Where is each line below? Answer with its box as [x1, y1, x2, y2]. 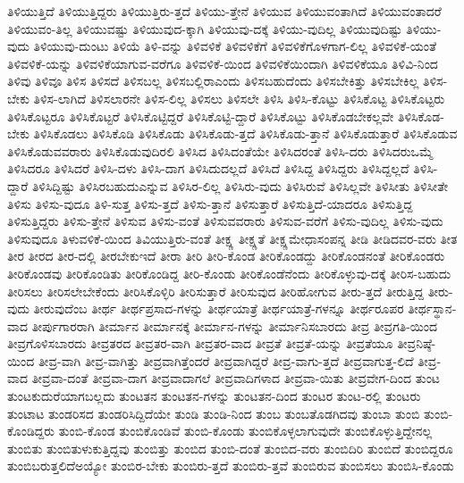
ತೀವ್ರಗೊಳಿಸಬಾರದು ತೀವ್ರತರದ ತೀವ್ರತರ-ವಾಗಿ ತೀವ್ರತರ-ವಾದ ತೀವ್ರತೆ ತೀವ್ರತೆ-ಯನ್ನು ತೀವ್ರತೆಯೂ [7, 334, 393, 353]
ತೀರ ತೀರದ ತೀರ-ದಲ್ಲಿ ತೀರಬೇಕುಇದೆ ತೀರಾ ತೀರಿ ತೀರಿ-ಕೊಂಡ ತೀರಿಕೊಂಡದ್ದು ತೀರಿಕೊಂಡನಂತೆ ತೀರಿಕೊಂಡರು [7, 246, 445, 265]
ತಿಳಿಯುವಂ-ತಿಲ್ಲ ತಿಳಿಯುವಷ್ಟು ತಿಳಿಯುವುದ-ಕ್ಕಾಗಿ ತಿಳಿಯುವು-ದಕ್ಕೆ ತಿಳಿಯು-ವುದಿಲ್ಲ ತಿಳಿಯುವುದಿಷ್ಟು [7, 19, 402, 37]
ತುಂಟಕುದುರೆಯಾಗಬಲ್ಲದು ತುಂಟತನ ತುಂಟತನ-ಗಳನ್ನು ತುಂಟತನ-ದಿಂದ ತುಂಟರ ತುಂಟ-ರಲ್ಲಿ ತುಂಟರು [7, 387, 421, 405]
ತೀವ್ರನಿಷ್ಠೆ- [397, 334, 436, 353]
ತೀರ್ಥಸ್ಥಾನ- [408, 299, 457, 318]
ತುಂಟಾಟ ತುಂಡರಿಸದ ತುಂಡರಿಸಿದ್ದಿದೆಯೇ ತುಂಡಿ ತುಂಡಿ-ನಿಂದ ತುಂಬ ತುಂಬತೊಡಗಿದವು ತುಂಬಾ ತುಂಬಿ [7, 404, 420, 422]
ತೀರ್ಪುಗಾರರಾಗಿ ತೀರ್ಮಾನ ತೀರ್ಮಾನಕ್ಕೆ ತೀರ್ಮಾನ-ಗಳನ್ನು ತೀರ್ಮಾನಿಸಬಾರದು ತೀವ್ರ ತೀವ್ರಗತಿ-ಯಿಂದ [31, 316, 438, 335]
